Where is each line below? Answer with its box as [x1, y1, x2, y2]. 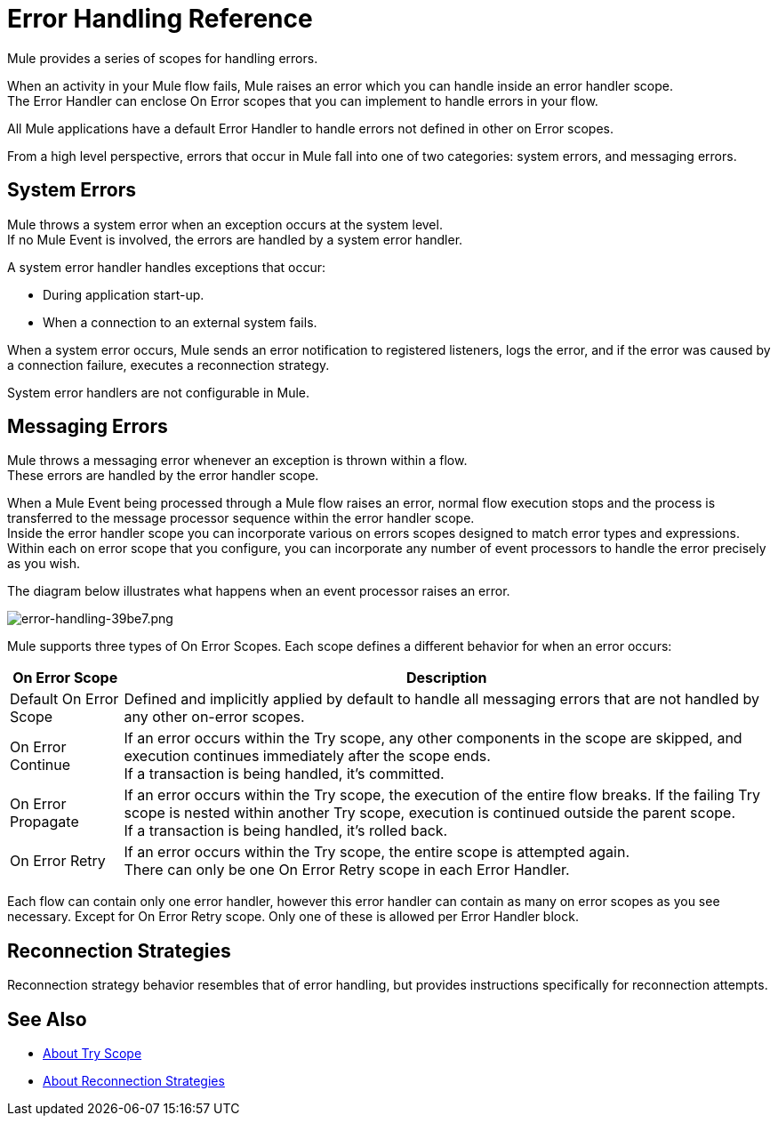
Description [406, 669, 487, 687]
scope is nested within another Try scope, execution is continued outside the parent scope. [124, 804, 735, 822]
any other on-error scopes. [124, 708, 305, 726]
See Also [7, 1007, 87, 1031]
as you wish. [7, 556, 80, 572]
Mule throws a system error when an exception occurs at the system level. [7, 216, 443, 232]
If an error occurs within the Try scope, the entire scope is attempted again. [124, 843, 630, 862]
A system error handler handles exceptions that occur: [7, 259, 326, 275]
